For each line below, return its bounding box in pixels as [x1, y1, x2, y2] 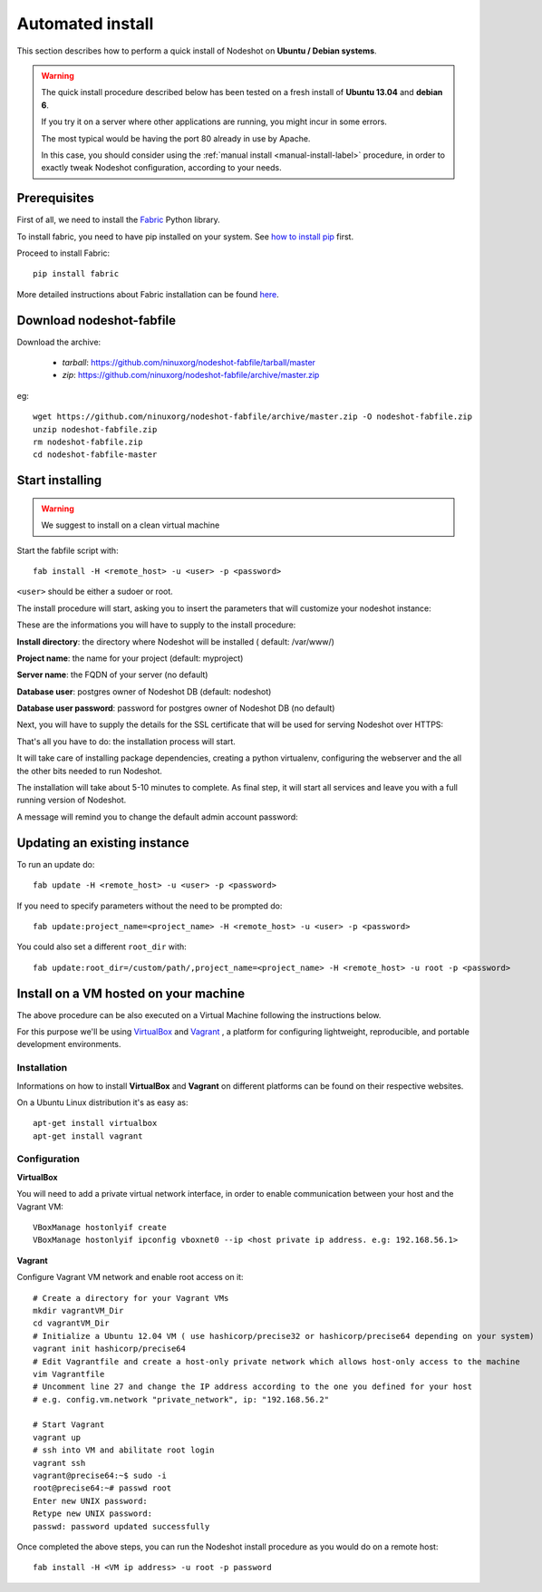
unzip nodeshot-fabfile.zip [33, 424, 158, 434]
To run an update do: [16, 859, 95, 869]
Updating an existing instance [16, 835, 189, 850]
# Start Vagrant [33, 1420, 105, 1430]
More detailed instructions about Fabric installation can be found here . [16, 288, 280, 299]
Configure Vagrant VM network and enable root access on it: [16, 1272, 244, 1283]
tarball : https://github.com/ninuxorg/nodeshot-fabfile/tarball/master [62, 357, 316, 368]
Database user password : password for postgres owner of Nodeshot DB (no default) [16, 703, 335, 713]
